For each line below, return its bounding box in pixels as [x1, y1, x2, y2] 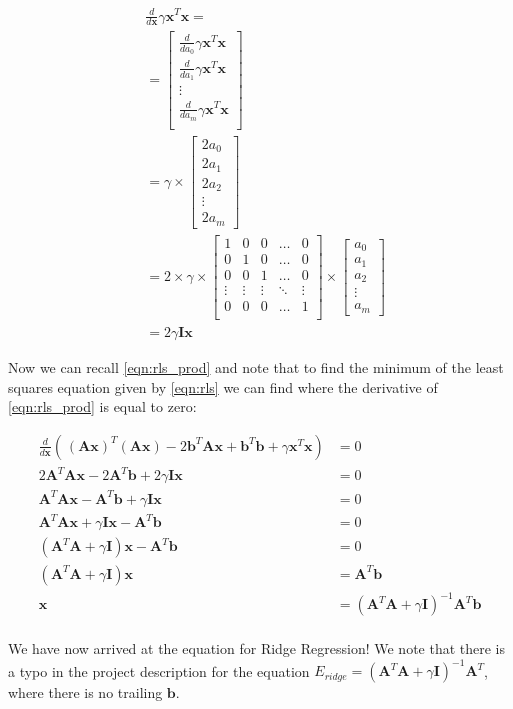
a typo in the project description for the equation [8, 660, 310, 681]
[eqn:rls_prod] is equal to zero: [8, 396, 197, 417]
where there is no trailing [8, 682, 163, 703]
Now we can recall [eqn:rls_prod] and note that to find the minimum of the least [8, 357, 504, 378]
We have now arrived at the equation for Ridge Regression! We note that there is [8, 638, 506, 659]
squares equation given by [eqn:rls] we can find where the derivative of [8, 376, 438, 397]
